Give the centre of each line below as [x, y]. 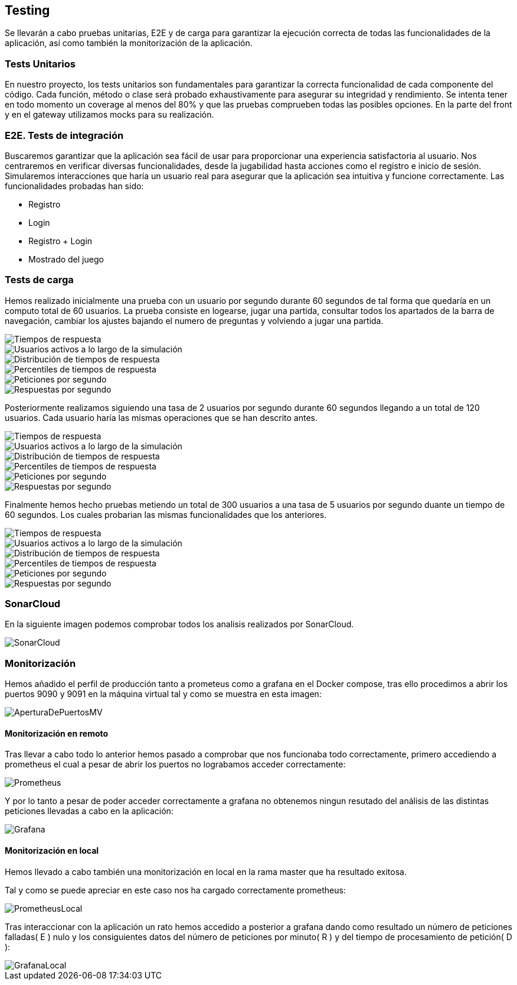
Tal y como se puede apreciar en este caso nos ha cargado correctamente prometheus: [175, 890]
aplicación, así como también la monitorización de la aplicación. [129, 43]
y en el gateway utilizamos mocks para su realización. [109, 115]
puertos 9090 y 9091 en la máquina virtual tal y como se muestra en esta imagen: [163, 694]
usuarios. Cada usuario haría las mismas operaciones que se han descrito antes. [161, 417]
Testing [27, 10]
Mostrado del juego [66, 259]
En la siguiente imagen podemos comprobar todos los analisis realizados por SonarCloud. [179, 624]
